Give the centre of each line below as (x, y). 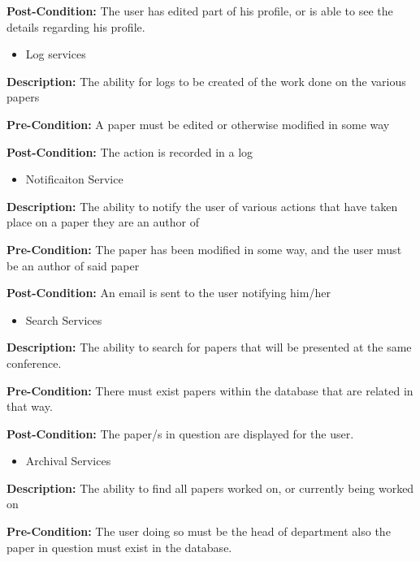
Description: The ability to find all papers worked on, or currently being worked (210, 488)
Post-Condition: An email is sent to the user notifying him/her (169, 293)
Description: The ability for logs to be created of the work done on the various (206, 81)
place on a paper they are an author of (103, 222)
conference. (34, 362)
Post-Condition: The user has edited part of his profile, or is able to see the (200, 11)
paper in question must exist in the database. (119, 547)
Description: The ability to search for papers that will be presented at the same (209, 347)
